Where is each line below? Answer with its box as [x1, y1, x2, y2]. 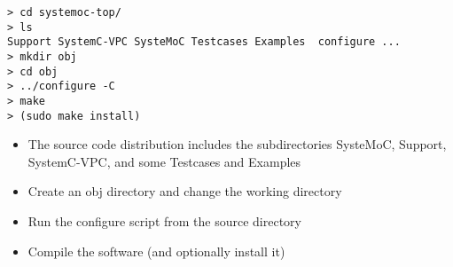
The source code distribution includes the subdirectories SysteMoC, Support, [27, 135, 447, 153]
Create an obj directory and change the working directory [27, 182, 342, 200]
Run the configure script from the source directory [27, 212, 301, 231]
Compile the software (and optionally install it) [27, 241, 285, 260]
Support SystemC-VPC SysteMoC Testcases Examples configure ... [7, 35, 401, 49]
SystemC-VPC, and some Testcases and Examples [27, 152, 301, 170]
